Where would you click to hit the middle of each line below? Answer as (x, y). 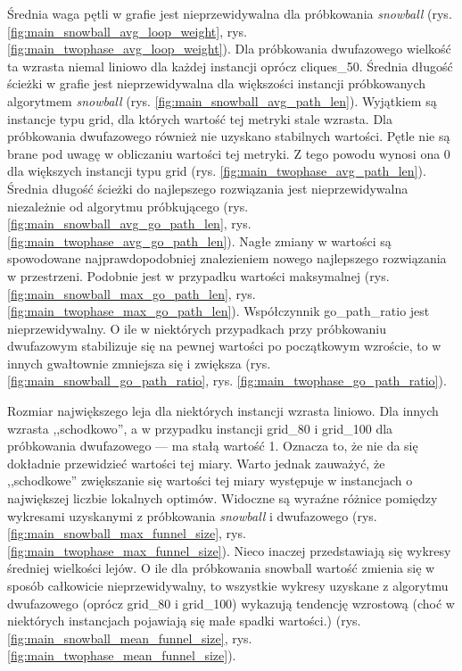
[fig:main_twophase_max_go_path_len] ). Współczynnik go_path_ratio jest (219, 311)
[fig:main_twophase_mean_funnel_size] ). (122, 655)
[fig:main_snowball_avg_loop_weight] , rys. (127, 31)
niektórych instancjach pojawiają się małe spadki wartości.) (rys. (184, 621)
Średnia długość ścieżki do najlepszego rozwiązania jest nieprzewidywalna (208, 188)
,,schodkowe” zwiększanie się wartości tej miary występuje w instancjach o (210, 480)
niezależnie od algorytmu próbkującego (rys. (128, 206)
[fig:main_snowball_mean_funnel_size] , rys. (130, 638)
